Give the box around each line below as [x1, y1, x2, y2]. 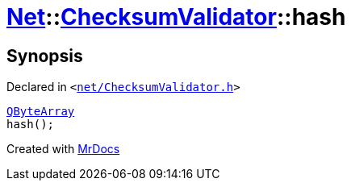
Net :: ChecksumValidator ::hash [6, 3, 346, 31]
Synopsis [6, 45, 83, 66]
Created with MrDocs [6, 142, 120, 156]
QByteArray [6, 105, 75, 118]
